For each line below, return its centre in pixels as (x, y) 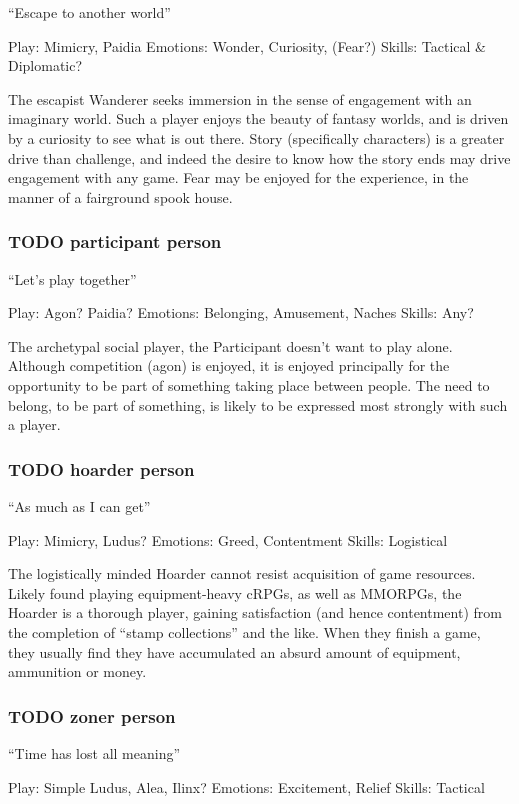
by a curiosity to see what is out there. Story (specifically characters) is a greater (256, 137)
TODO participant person (115, 241)
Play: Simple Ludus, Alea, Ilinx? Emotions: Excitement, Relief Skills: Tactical (246, 786)
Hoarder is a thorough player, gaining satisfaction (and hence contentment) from (255, 612)
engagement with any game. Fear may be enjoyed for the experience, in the (238, 177)
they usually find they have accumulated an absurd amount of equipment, (234, 651)
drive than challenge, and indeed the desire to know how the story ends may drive (259, 157)
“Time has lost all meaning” (94, 752)
